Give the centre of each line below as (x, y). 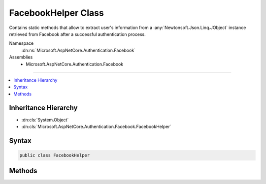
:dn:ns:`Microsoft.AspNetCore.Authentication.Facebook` (78, 50)
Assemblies (21, 57)
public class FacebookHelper (55, 155)
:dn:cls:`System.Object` (45, 120)
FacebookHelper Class (57, 13)
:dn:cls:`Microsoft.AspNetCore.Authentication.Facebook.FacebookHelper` (96, 126)
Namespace (21, 43)
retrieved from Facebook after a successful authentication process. (77, 34)
